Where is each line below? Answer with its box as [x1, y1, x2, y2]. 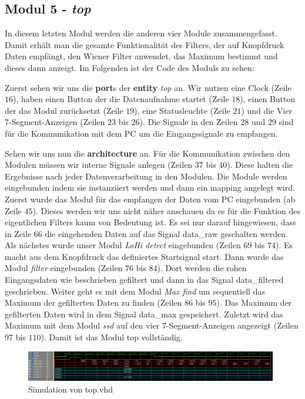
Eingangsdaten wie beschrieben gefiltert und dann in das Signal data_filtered [5, 273, 284, 286]
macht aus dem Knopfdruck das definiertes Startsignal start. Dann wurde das [5, 250, 284, 262]
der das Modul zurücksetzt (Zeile [5, 104, 123, 116]
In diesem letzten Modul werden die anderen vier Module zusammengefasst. [5, 27, 277, 39]
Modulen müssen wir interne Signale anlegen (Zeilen [5, 158, 193, 171]
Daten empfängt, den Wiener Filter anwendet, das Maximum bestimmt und [5, 50, 278, 62]
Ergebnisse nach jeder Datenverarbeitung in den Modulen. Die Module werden [5, 170, 287, 182]
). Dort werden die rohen [157, 262, 247, 274]
